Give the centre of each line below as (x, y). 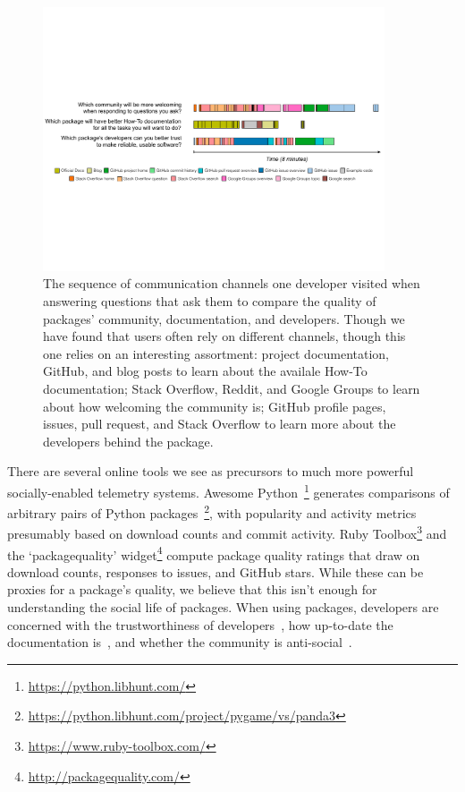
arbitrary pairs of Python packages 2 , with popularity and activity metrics (212, 511)
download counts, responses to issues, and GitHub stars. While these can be (216, 571)
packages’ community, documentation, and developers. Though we (224, 318)
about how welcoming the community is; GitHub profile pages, (215, 406)
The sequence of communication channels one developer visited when (232, 283)
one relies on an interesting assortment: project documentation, (216, 353)
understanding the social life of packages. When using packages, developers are (223, 607)
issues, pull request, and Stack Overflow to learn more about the (220, 424)
